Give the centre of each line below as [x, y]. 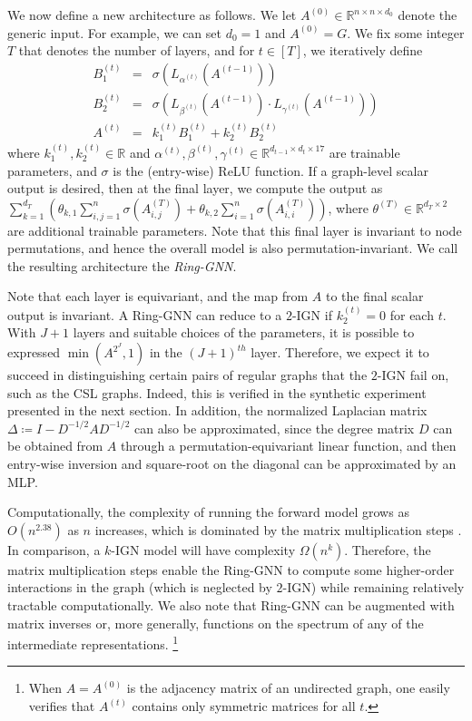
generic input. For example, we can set [114, 32]
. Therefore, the [388, 549]
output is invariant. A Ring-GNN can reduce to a [145, 314]
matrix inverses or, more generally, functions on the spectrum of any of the [216, 623]
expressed [34, 352]
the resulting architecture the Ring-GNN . [122, 265]
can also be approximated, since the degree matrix [275, 428]
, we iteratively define [363, 50]
